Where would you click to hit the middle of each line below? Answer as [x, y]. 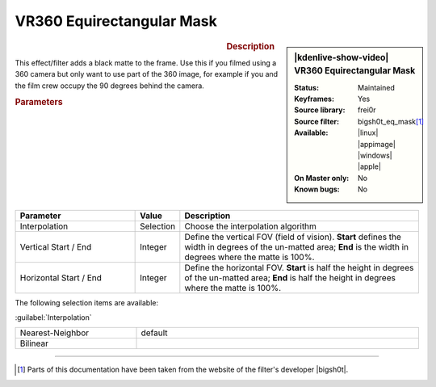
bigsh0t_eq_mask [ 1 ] [391, 121]
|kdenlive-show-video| [342, 57]
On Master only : [322, 178]
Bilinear [34, 343]
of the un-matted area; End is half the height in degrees [290, 277]
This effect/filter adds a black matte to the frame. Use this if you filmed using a [146, 63]
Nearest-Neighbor [55, 333]
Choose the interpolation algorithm [250, 226]
